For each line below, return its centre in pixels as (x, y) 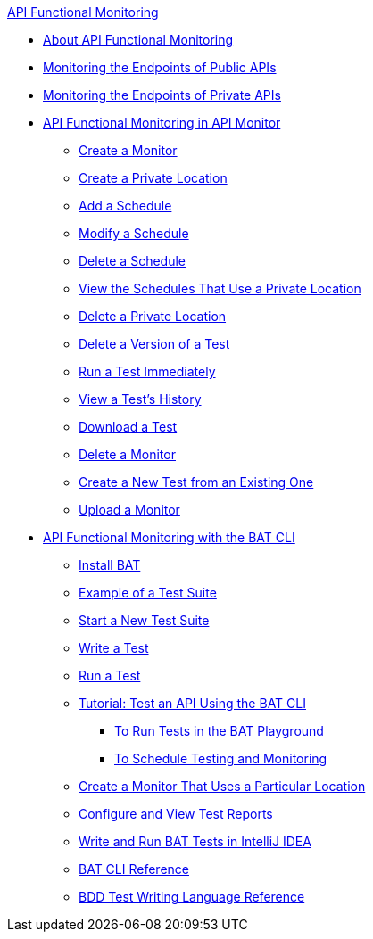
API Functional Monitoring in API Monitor (162, 123)
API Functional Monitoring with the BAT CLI (169, 537)
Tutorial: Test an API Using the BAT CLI (192, 703)
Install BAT (110, 565)
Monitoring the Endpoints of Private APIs (162, 95)
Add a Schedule (125, 206)
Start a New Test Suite (144, 620)
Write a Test (114, 648)
